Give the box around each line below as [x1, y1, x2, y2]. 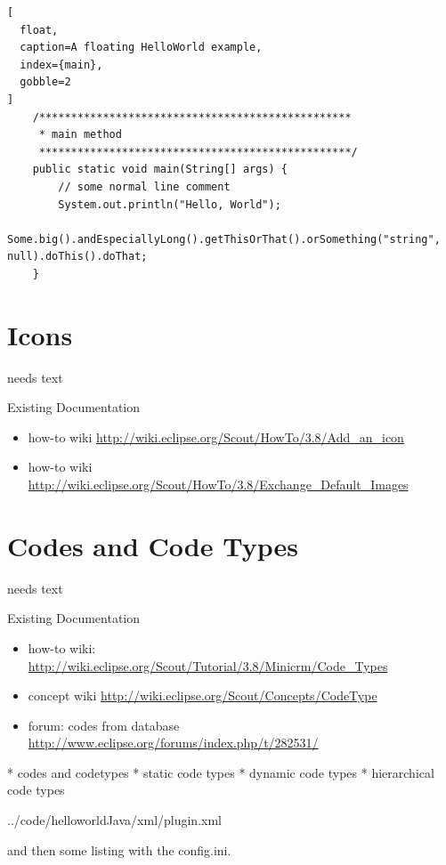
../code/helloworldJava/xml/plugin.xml [7, 811, 222, 829]
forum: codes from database [28, 715, 180, 734]
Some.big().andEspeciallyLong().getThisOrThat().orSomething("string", [7, 232, 441, 246]
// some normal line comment [58, 180, 231, 193]
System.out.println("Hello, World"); [58, 198, 281, 211]
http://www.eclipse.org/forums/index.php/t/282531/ [28, 733, 319, 752]
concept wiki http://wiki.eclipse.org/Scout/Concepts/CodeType [28, 686, 377, 705]
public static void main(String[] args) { [32, 163, 288, 176]
